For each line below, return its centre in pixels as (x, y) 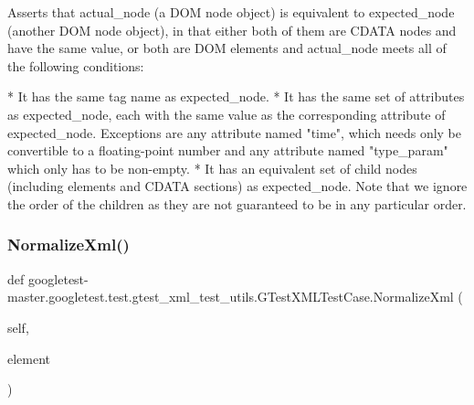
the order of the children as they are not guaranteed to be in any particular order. (237, 203)
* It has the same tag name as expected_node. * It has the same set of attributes (236, 96)
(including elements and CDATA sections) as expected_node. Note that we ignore (237, 186)
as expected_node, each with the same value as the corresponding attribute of (226, 114)
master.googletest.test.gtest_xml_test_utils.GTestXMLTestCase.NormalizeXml (231, 297)
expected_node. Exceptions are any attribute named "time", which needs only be (235, 132)
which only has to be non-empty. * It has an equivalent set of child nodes (212, 168)
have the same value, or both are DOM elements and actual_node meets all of (227, 48)
